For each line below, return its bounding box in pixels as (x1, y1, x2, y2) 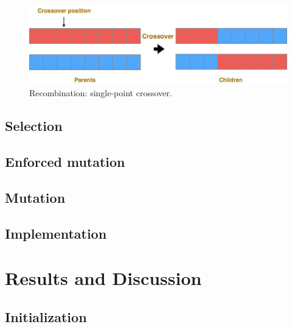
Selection (5, 116, 63, 135)
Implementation (5, 223, 107, 242)
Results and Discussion (5, 265, 202, 290)
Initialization (5, 307, 87, 326)
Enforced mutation (5, 152, 125, 171)
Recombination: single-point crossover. (29, 86, 172, 99)
